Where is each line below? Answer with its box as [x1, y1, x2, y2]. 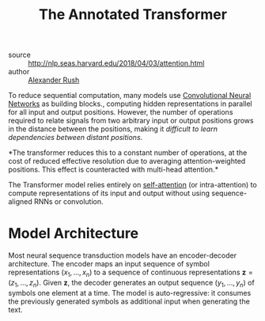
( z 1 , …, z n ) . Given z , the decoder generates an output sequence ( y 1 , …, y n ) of [8, 278, 255, 289]
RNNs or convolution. [34, 197, 104, 206]
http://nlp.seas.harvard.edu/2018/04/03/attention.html [28, 59, 205, 68]
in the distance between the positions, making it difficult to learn [8, 124, 218, 134]
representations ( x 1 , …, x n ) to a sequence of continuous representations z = [8, 267, 253, 278]
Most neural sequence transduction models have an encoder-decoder [8, 251, 237, 260]
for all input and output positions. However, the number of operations [8, 108, 233, 117]
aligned [8, 197, 33, 206]
